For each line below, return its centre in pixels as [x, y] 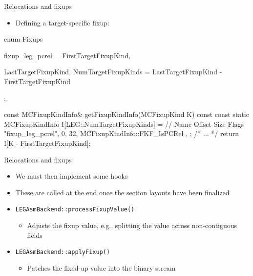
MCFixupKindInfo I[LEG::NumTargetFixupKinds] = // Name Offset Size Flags [124, 124]
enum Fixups [23, 39]
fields [35, 235]
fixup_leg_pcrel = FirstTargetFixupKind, [67, 55]
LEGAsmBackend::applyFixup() [63, 252]
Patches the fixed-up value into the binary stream [101, 267]
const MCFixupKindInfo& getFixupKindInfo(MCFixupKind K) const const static [126, 114]
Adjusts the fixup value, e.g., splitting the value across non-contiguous [132, 225]
